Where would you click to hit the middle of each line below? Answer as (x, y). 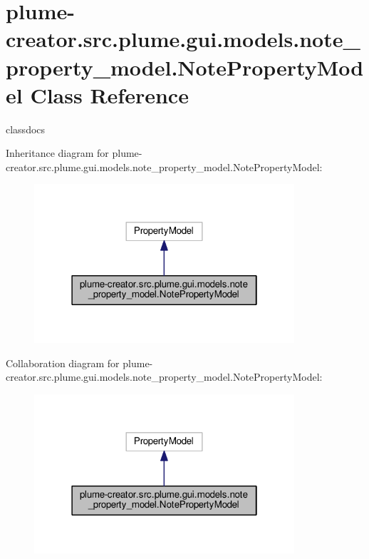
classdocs (26, 129)
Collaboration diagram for (63, 363)
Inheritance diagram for (57, 153)
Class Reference (109, 94)
